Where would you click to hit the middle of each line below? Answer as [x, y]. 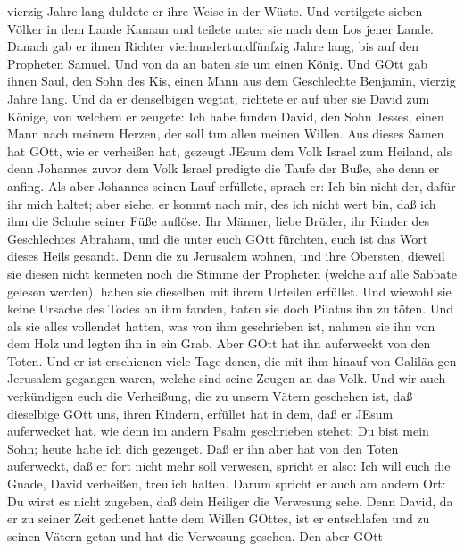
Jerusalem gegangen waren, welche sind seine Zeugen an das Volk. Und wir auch [227, 378]
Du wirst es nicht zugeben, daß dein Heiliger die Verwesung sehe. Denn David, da [230, 501]
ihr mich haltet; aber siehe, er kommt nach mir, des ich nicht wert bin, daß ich [222, 203]
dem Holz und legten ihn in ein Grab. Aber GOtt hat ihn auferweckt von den [219, 343]
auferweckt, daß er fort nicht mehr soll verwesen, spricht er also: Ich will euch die [229, 466]
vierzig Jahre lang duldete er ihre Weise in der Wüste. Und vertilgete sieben [215, 11]
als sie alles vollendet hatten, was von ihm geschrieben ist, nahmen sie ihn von [221, 326]
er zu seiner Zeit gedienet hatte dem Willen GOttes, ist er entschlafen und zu [219, 518]
